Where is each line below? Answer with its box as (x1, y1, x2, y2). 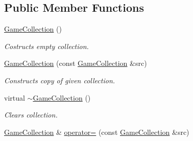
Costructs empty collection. (4, 40, 89, 51)
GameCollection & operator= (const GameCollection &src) (4, 126, 189, 137)
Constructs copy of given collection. (4, 75, 115, 85)
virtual (4, 92, 25, 103)
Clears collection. (4, 109, 58, 120)
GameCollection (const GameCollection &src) (4, 58, 147, 68)
